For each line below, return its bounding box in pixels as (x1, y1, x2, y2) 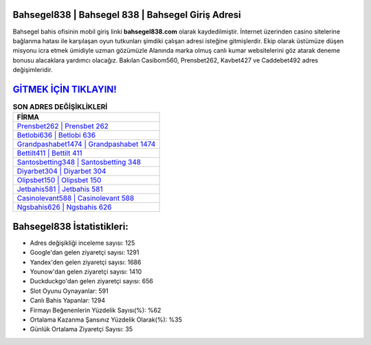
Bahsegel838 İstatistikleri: (12, 220, 128, 233)
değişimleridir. (12, 66, 53, 74)
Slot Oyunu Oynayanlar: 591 (30, 287, 109, 295)
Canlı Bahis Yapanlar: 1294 (30, 296, 106, 305)
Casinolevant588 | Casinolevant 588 (16, 193, 135, 203)
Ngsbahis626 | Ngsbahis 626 (16, 202, 112, 212)
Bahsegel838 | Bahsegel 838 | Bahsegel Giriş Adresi (12, 9, 241, 21)
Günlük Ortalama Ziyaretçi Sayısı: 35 (30, 325, 133, 333)
